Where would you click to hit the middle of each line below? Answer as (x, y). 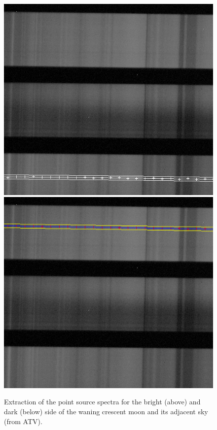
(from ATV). (23, 421)
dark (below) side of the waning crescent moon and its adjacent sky (106, 411)
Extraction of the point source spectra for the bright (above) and (102, 402)
